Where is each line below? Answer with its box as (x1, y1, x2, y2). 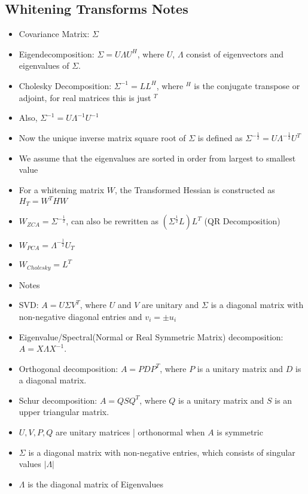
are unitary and (142, 298, 199, 311)
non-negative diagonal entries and (19, 310, 142, 322)
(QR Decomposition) (204, 215, 280, 227)
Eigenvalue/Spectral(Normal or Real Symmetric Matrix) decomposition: (19, 330, 283, 343)
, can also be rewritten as (66, 215, 158, 227)
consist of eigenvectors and (186, 47, 284, 60)
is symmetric (216, 426, 263, 438)
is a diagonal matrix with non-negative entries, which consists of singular (28, 446, 295, 458)
